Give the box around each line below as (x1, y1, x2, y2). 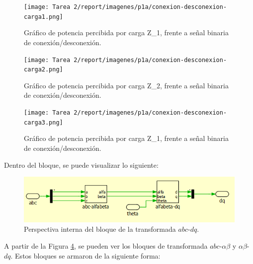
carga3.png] (24, 119, 63, 126)
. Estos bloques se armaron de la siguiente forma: (10, 250, 161, 261)
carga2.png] (24, 66, 63, 73)
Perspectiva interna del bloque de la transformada (24, 224, 176, 234)
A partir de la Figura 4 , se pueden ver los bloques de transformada (4, 241, 208, 251)
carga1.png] (24, 13, 63, 20)
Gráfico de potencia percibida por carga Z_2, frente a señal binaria (24, 80, 229, 90)
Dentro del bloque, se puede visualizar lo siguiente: (4, 159, 159, 170)
